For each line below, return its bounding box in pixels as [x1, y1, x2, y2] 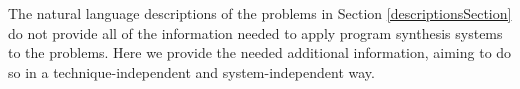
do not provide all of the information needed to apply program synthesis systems [8, 22, 503, 43]
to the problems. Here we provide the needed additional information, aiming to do [8, 42, 512, 63]
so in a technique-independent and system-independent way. [8, 61, 375, 82]
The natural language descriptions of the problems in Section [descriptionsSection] [8, 3, 512, 23]
